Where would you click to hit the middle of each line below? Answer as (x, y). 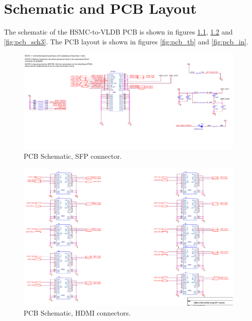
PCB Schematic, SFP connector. (73, 156)
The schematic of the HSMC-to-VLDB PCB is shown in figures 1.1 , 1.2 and (118, 32)
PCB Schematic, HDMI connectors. (77, 313)
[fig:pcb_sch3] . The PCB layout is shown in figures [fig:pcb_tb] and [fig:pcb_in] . (126, 41)
